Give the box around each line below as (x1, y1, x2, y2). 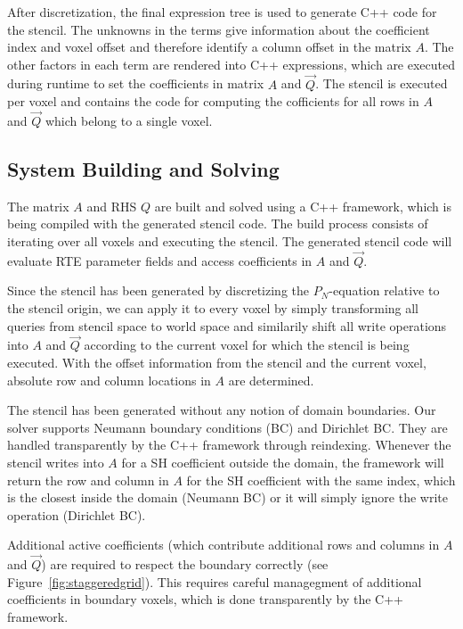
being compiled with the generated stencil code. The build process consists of (7, 214, 428, 233)
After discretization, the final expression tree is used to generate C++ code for (7, 3, 437, 21)
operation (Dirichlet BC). (7, 505, 146, 524)
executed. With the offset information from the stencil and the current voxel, (7, 352, 426, 371)
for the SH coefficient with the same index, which (186, 470, 456, 489)
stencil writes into (7, 452, 104, 471)
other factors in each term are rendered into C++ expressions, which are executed (7, 54, 456, 73)
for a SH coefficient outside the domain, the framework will (121, 452, 444, 471)
